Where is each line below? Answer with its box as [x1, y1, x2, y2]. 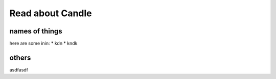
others [9, 53, 31, 62]
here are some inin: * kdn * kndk [9, 41, 78, 47]
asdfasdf [9, 66, 28, 73]
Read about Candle [9, 8, 92, 19]
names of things [9, 27, 62, 35]
